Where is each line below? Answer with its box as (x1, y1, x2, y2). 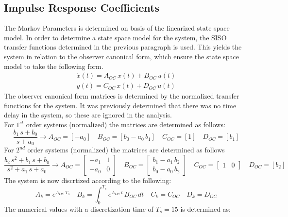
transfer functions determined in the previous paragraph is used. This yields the (4, 42, 242, 52)
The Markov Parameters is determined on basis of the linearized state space (4, 23, 230, 33)
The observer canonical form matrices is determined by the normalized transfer (4, 91, 239, 101)
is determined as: (180, 203, 231, 214)
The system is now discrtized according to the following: (4, 175, 171, 185)
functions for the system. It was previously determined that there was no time (4, 100, 237, 110)
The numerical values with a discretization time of (4, 203, 153, 214)
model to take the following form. (4, 61, 103, 71)
